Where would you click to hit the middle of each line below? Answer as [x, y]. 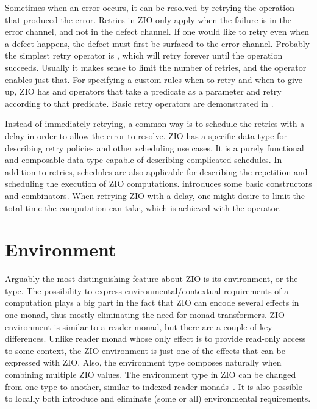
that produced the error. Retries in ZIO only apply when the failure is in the [148, 19]
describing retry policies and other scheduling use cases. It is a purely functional [155, 147]
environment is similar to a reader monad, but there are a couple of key [139, 326]
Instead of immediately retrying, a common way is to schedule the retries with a [155, 124]
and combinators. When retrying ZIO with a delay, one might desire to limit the [155, 195]
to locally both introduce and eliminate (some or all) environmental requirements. [158, 398]
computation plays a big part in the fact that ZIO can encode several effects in [152, 302]
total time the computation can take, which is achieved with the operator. [143, 207]
